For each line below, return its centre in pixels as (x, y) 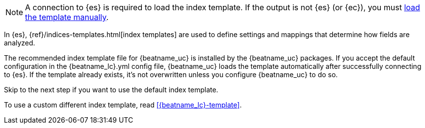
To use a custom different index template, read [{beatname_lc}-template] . (123, 105)
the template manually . (67, 17)
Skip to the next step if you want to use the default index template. (111, 90)
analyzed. (20, 43)
